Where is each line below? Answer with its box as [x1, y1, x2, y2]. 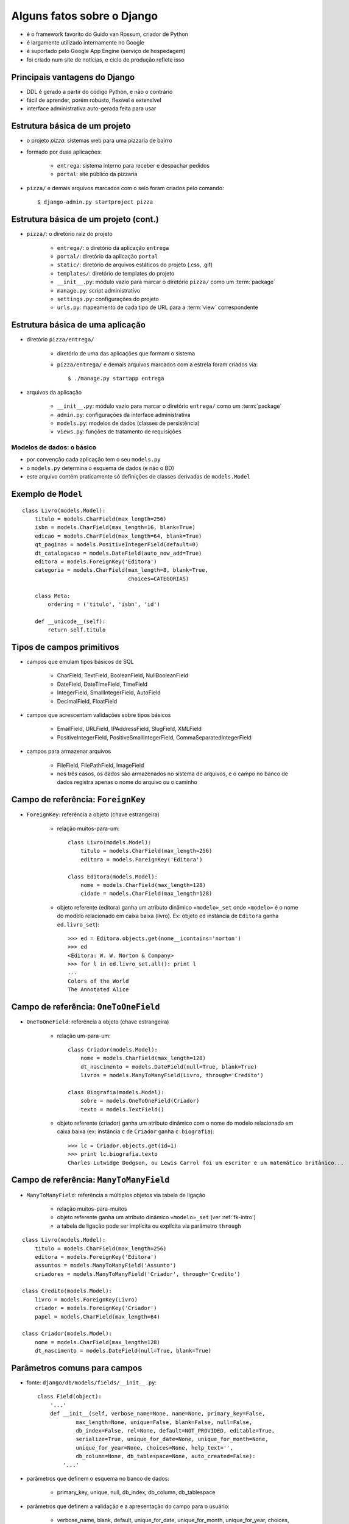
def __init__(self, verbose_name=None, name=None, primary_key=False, [49, 1410, 266, 1417]
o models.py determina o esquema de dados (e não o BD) [26, 464, 175, 472]
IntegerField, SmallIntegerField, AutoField [57, 689, 161, 696]
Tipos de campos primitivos [11, 642, 119, 652]
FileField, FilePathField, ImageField [57, 761, 144, 769]
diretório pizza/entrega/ [26, 336, 94, 343]
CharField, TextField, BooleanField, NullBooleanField [57, 672, 189, 679]
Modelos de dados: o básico [11, 443, 97, 452]
